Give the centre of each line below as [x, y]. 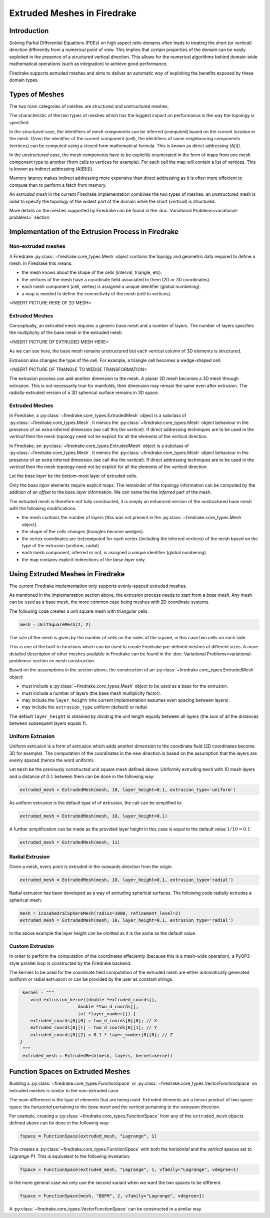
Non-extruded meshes [37, 246]
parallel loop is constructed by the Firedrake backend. [76, 963]
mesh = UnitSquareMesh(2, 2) [55, 624]
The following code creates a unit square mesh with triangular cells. [79, 611]
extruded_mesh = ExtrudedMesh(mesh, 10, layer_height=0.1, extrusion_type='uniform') [128, 789]
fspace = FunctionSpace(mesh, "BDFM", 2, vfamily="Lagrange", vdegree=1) [112, 1196]
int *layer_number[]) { [107, 1013]
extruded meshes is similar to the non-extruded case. [64, 1090]
